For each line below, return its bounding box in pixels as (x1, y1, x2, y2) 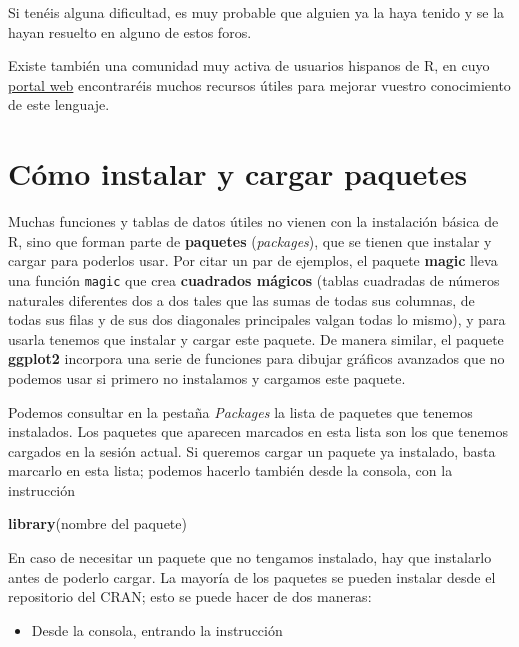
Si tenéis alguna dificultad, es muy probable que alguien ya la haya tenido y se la (8, 2, 505, 22)
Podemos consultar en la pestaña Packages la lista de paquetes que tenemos (8, 401, 473, 422)
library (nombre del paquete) (8, 513, 187, 534)
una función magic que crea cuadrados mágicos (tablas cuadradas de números (8, 269, 500, 290)
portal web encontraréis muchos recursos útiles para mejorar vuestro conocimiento (8, 74, 511, 95)
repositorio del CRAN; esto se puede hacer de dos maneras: (8, 586, 372, 607)
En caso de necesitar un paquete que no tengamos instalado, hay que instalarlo (8, 547, 492, 568)
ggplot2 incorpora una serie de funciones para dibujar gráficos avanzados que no (8, 348, 505, 369)
